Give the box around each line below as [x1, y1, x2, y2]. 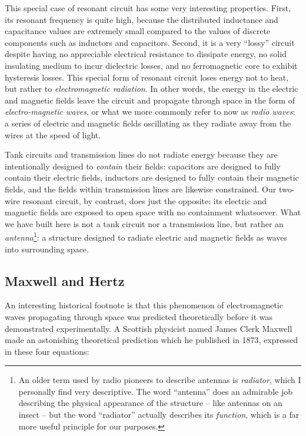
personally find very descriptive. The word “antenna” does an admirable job [18, 385, 292, 397]
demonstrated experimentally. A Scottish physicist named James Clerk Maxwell [5, 322, 292, 334]
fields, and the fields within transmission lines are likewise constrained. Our [5, 182, 277, 195]
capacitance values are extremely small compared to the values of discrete [5, 25, 271, 37]
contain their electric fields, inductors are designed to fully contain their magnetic [5, 171, 299, 184]
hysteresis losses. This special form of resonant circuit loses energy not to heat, [5, 71, 289, 83]
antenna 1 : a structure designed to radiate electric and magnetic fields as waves [5, 229, 287, 243]
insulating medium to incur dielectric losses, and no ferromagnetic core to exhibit [5, 59, 298, 71]
